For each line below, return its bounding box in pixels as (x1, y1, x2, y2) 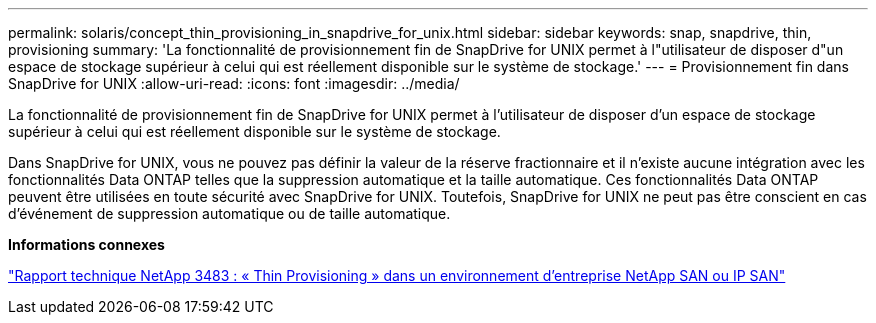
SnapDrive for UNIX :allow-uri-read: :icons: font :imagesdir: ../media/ (8, 75, 460, 92)
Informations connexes (8, 236, 165, 253)
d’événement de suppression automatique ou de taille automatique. (8, 205, 451, 222)
